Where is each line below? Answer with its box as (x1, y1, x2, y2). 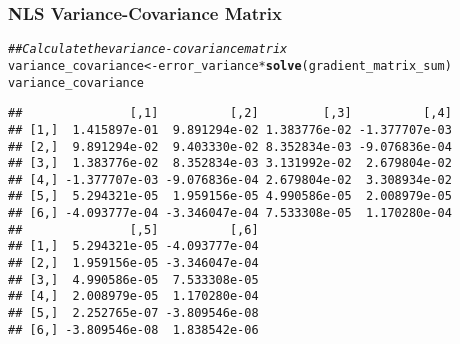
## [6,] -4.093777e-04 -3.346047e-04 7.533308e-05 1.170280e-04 (8, 206, 452, 221)
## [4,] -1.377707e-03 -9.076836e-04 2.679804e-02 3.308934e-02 (8, 172, 452, 187)
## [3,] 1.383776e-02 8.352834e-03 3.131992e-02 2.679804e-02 (8, 156, 452, 171)
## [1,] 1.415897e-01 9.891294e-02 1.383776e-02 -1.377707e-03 (8, 122, 452, 137)
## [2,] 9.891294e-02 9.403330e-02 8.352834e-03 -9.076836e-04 (8, 139, 452, 154)
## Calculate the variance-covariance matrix (8, 42, 288, 57)
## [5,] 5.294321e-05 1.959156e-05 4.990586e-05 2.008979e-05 (8, 189, 452, 204)
